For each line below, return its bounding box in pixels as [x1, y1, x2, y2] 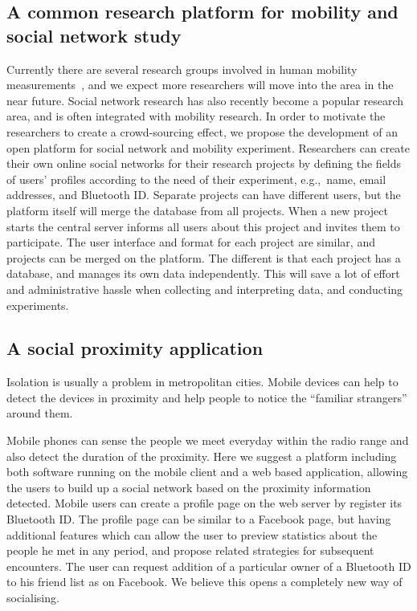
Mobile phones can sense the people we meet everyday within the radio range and [6, 432, 409, 449]
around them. [6, 405, 73, 422]
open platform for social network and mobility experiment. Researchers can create [6, 139, 410, 156]
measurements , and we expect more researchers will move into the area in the [6, 76, 394, 93]
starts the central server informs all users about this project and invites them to [6, 218, 400, 234]
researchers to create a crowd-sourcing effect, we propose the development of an [6, 123, 398, 140]
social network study [6, 22, 182, 47]
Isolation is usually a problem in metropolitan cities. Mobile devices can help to [6, 373, 399, 390]
